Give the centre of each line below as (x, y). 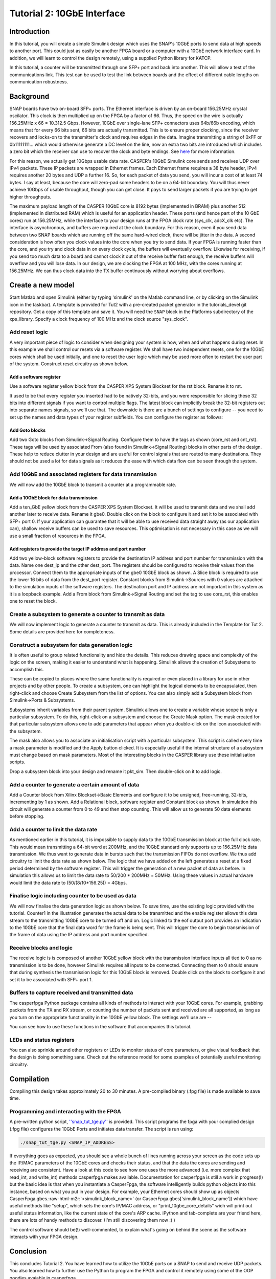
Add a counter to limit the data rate (53, 829)
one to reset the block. (33, 601)
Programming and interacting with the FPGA (65, 1111)
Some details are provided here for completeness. (62, 631)
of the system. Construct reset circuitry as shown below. (69, 364)
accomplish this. (27, 669)
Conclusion (28, 1251)
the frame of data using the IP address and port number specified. (79, 935)
